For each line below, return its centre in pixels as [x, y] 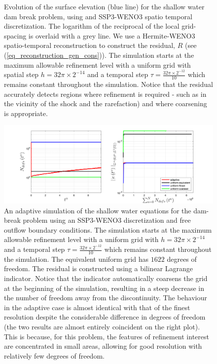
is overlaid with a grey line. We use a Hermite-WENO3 [112, 35]
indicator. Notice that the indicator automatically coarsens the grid [106, 278]
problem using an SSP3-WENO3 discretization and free [107, 220]
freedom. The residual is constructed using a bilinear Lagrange [98, 268]
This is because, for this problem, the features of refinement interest [107, 336]
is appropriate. [26, 113]
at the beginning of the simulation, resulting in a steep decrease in [104, 288]
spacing [15, 35]
